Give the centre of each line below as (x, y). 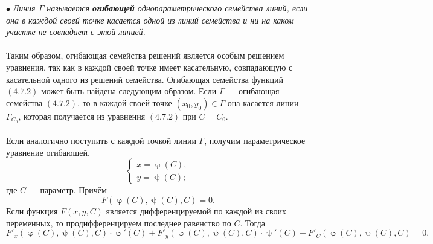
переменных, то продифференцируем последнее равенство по (119, 223)
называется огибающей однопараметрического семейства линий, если (177, 8)
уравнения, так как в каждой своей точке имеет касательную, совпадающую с (149, 67)
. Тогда (252, 223)
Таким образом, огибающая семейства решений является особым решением (145, 55)
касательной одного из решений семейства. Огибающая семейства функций (145, 79)
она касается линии (263, 102)
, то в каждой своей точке (125, 102)
